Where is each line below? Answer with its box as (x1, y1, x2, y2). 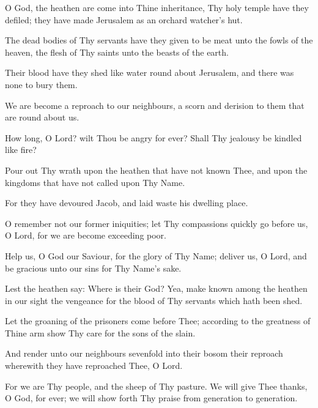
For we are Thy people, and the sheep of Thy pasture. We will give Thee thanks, (5, 379, 308, 392)
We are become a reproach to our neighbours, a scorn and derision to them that (5, 98, 305, 111)
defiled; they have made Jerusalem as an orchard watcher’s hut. (5, 13, 243, 26)
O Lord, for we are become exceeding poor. (5, 229, 166, 242)
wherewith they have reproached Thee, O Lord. (5, 359, 183, 372)
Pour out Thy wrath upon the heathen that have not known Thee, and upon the (5, 163, 308, 176)
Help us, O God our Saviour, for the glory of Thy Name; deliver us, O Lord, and (5, 249, 307, 262)
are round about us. (5, 111, 79, 124)
